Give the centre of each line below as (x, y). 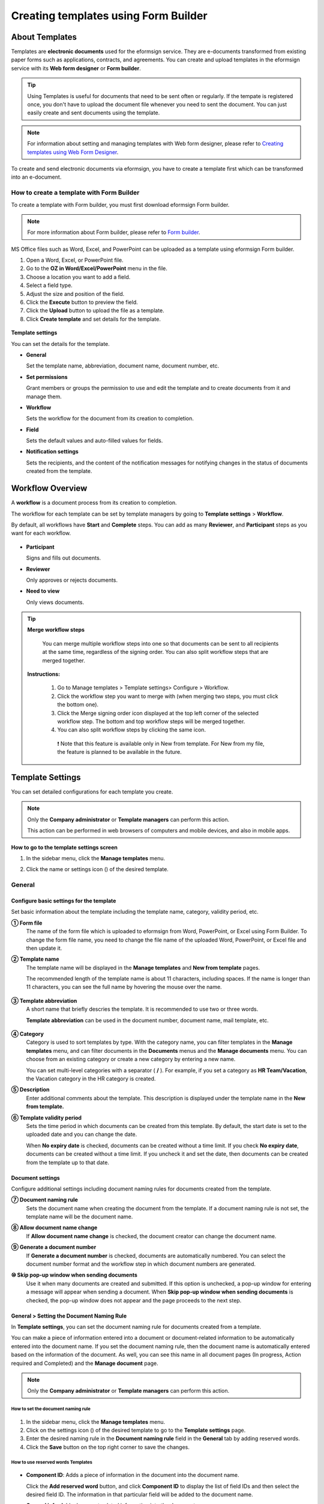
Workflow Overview (49, 488)
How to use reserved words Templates (52, 1462)
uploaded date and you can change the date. (82, 1135)
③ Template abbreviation (44, 1000)
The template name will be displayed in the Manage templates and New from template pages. (143, 967)
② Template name (35, 959)
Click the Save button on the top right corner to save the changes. (108, 1447)
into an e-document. (36, 177)
